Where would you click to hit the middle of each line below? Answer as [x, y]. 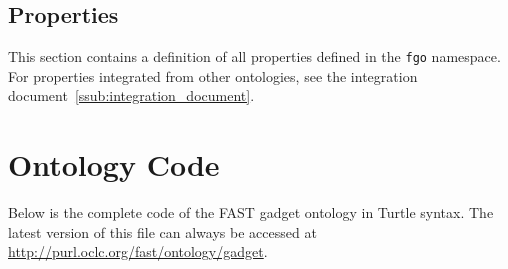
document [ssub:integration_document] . [131, 95]
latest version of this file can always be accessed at [162, 231]
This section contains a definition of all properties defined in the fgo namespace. [254, 56]
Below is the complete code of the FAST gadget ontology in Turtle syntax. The [251, 212]
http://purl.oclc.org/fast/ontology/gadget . [138, 251]
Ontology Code [114, 164]
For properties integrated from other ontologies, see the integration [213, 75]
